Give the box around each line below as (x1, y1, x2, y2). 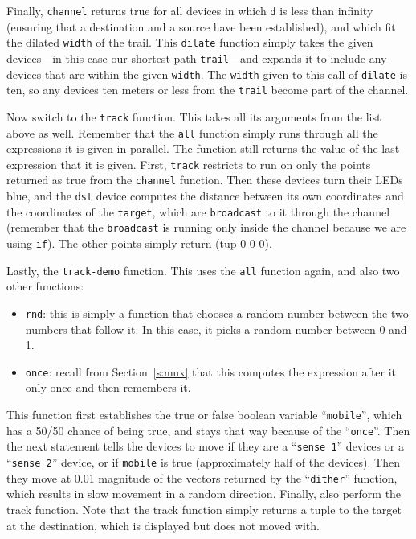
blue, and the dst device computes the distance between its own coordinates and (6, 187, 404, 204)
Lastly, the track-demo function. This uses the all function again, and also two (6, 261, 400, 278)
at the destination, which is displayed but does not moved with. (6, 516, 320, 533)
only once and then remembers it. (25, 379, 191, 396)
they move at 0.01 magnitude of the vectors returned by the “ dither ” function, (6, 469, 398, 486)
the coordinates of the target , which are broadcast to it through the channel (6, 203, 390, 220)
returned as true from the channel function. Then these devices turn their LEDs (6, 171, 403, 188)
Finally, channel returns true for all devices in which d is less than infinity (6, 2, 373, 19)
